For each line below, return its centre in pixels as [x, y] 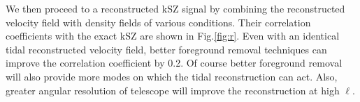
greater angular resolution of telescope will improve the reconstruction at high [173, 90]
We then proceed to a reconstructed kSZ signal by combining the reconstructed [175, 8]
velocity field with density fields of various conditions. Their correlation [158, 22]
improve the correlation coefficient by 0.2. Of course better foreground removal [174, 63]
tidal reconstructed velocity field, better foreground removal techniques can [166, 49]
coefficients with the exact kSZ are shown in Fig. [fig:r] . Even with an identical [173, 36]
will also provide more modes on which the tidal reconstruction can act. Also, [172, 76]
